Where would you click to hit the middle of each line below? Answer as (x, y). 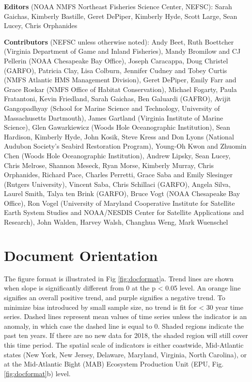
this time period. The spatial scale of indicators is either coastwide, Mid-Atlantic (124, 344)
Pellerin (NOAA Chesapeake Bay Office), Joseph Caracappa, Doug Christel (116, 60)
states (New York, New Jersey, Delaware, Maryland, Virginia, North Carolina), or (126, 354)
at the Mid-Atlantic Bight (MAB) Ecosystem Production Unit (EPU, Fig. (114, 364)
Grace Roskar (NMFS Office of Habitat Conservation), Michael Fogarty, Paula (120, 89)
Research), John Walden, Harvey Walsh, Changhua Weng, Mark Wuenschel (116, 222)
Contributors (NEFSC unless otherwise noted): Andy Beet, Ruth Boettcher (119, 41)
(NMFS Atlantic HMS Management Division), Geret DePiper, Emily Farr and (120, 80)
